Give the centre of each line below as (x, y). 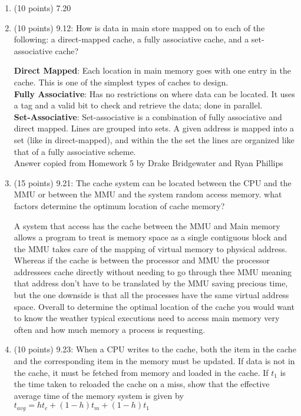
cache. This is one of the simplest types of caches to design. (121, 82)
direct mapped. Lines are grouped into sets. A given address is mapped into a (154, 128)
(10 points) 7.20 (42, 8)
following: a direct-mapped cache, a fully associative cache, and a (131, 39)
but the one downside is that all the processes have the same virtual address (151, 295)
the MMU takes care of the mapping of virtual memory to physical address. (150, 248)
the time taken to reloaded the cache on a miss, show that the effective (142, 384)
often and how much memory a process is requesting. (110, 329)
